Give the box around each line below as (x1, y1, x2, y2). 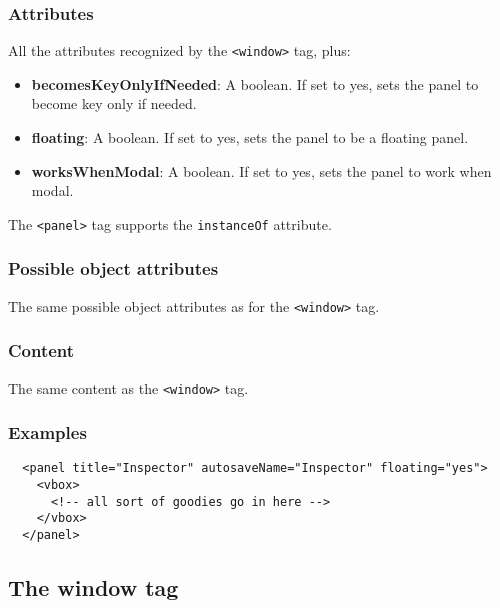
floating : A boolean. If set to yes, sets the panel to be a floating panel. (31, 127, 469, 148)
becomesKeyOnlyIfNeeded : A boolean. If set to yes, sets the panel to (31, 73, 479, 94)
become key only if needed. (31, 93, 197, 114)
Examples (8, 420, 87, 445)
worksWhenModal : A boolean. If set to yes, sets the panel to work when (31, 160, 492, 181)
